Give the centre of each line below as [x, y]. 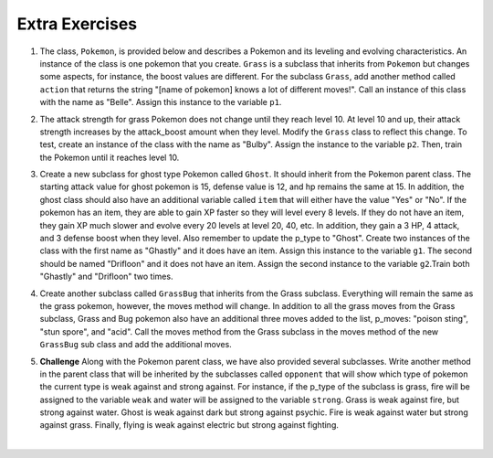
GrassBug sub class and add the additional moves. [136, 345]
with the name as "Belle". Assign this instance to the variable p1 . [161, 102]
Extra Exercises [77, 24]
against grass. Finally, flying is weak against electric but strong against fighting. [189, 425]
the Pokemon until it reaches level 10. [110, 157]
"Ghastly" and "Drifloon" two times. [106, 277]
